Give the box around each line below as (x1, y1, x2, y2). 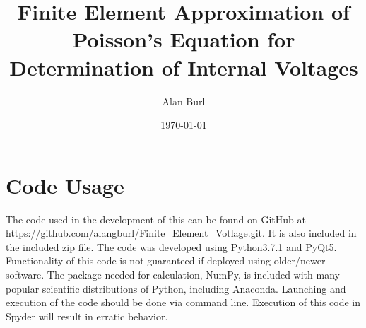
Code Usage (6, 170, 124, 199)
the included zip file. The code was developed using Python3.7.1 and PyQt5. (6, 239, 337, 254)
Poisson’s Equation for (72, 25, 295, 54)
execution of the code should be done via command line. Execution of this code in (6, 295, 361, 310)
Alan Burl (162, 93, 206, 108)
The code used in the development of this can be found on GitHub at (6, 211, 306, 226)
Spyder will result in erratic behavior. (6, 308, 168, 323)
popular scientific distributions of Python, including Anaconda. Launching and (6, 281, 346, 295)
